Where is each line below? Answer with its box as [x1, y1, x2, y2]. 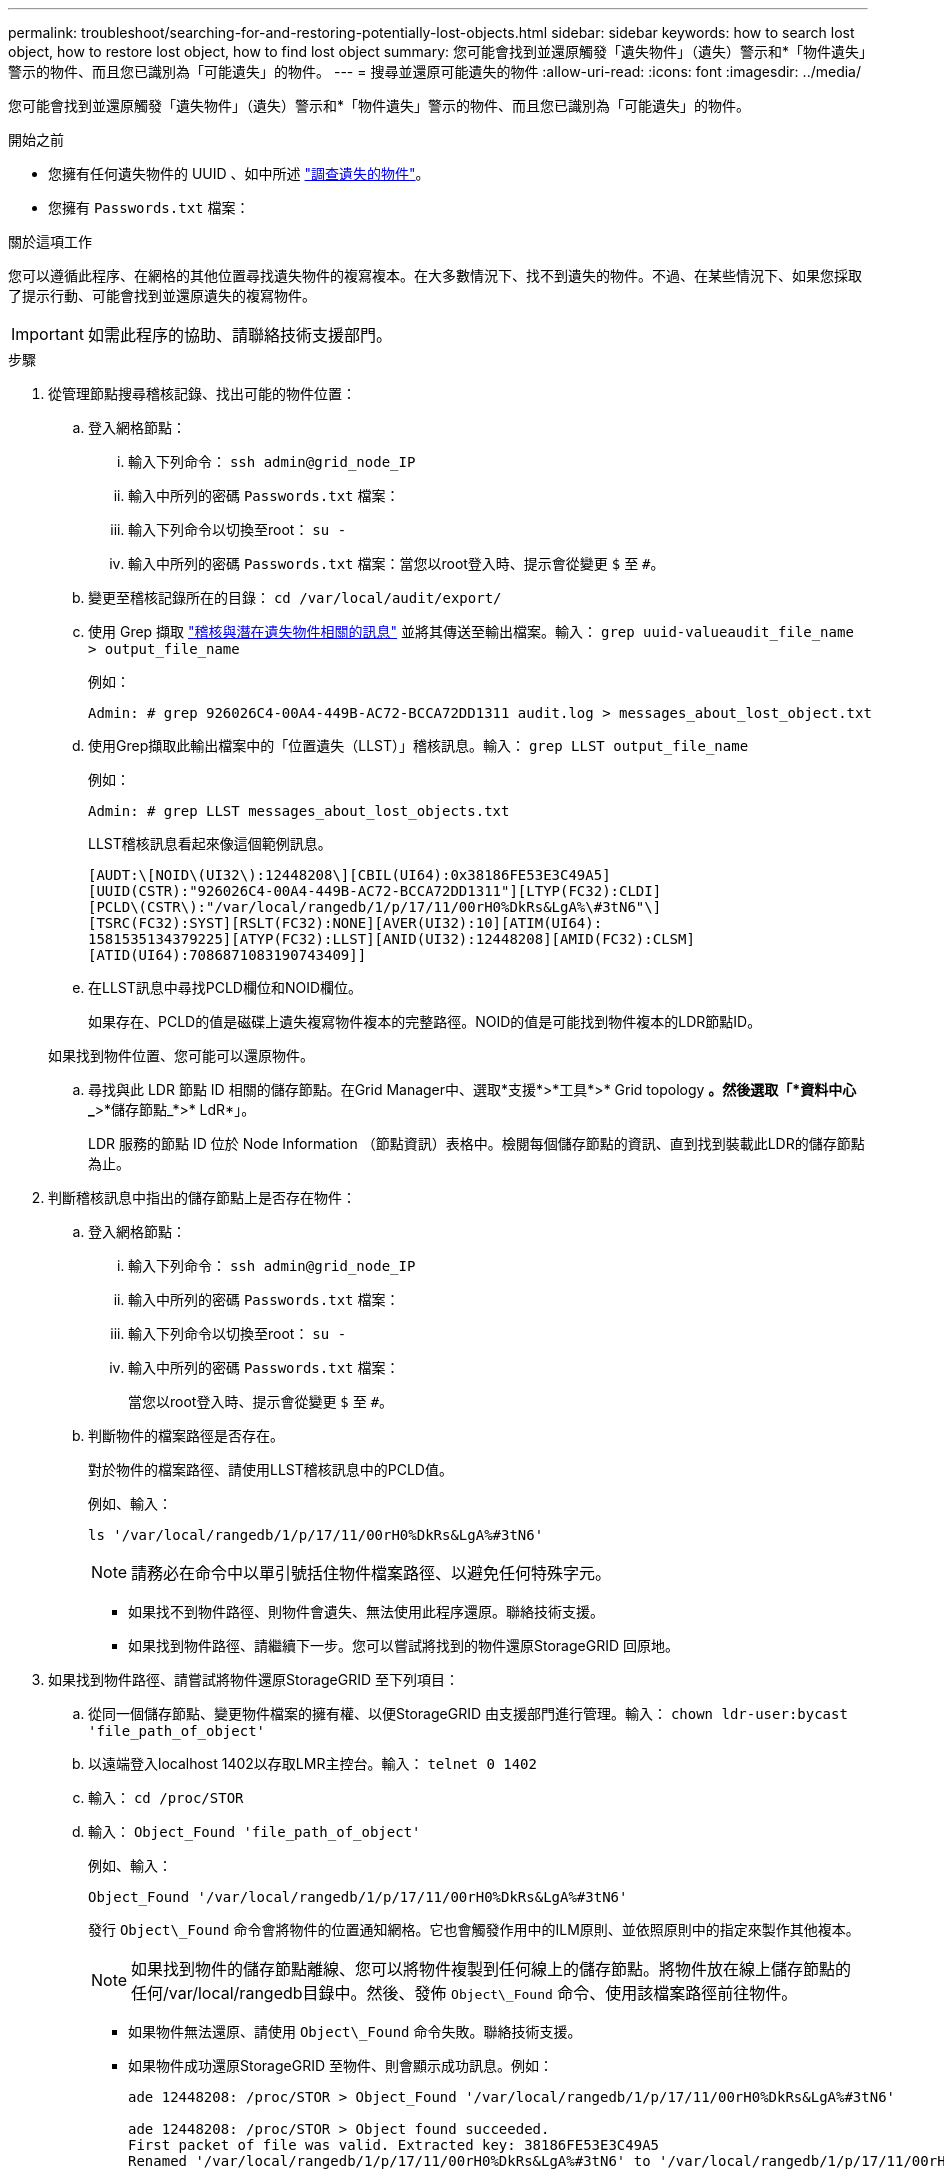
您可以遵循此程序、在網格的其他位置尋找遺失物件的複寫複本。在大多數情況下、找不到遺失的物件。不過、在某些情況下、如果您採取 [8, 267, 862, 284]
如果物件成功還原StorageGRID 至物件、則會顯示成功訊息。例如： [128, 2057, 553, 2074]
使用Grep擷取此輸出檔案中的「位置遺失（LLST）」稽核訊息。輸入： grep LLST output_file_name [88, 737, 749, 754]
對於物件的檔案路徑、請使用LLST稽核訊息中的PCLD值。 [88, 1461, 453, 1478]
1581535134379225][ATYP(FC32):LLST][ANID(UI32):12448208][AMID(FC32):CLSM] [88, 931, 695, 947]
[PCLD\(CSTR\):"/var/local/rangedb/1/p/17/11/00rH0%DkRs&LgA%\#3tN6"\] [88, 899, 662, 915]
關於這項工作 [8, 233, 92, 250]
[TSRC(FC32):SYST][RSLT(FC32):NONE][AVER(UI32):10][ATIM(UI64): [88, 915, 603, 931]
